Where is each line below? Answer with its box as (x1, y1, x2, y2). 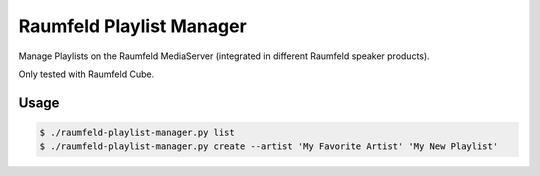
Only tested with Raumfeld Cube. (18, 68, 155, 80)
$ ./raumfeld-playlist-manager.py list (39, 126, 235, 138)
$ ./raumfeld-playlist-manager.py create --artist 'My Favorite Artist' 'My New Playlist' (39, 141, 499, 152)
